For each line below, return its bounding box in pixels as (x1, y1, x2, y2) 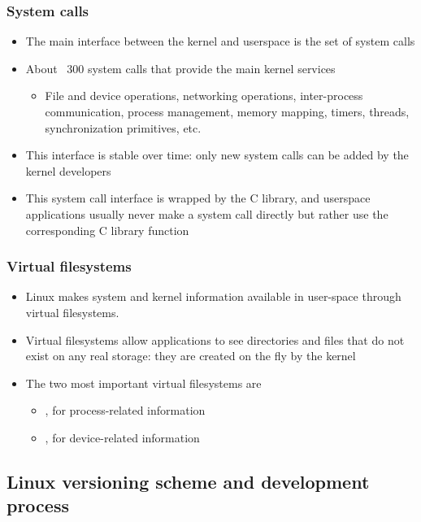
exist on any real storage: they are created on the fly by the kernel (25, 347, 356, 364)
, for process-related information (45, 402, 206, 419)
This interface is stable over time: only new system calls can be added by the (25, 146, 409, 163)
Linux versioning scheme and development (7, 468, 370, 494)
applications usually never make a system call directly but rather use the (25, 205, 388, 222)
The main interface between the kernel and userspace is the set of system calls (25, 33, 415, 50)
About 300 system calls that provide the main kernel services (25, 59, 336, 76)
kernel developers (25, 162, 111, 179)
